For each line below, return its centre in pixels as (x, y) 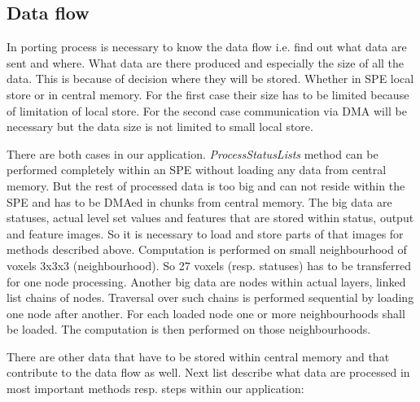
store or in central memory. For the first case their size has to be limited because (208, 94)
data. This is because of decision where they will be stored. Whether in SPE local (210, 79)
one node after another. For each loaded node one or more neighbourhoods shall (206, 313)
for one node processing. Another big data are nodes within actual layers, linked (206, 281)
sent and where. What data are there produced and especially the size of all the (206, 62)
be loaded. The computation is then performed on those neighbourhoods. (189, 329)
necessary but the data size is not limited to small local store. (160, 127)
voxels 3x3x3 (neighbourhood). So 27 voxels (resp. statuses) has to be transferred (209, 265)
